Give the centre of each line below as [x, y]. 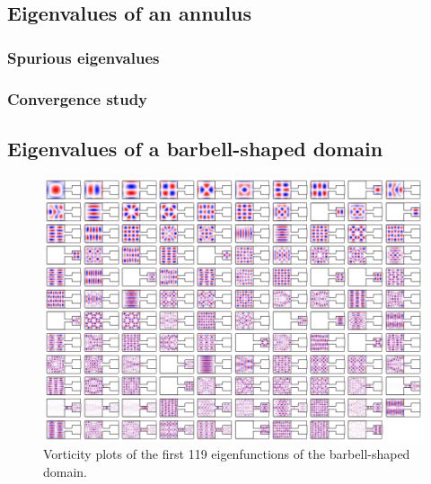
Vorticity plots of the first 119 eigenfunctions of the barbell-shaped [227, 454]
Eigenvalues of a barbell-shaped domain [195, 148]
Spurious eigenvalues [84, 57]
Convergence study [78, 98]
